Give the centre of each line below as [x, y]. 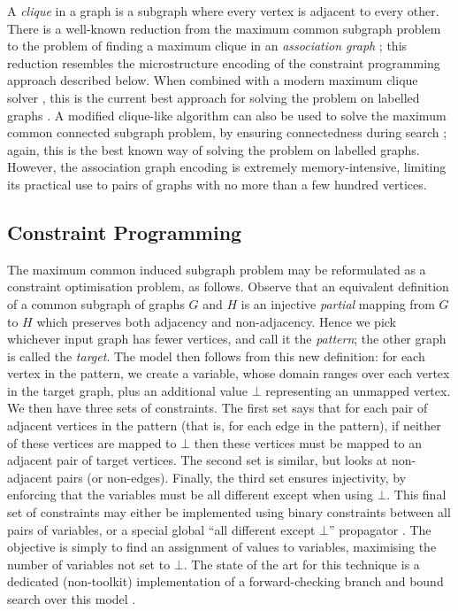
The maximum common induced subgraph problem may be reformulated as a [217, 269]
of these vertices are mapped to [92, 442]
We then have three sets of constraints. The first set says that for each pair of [218, 408]
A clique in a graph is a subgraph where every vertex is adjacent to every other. [223, 11]
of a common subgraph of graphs [96, 303]
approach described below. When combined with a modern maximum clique [213, 80]
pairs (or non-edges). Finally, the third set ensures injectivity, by [231, 477]
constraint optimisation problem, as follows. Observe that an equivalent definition [228, 286]
